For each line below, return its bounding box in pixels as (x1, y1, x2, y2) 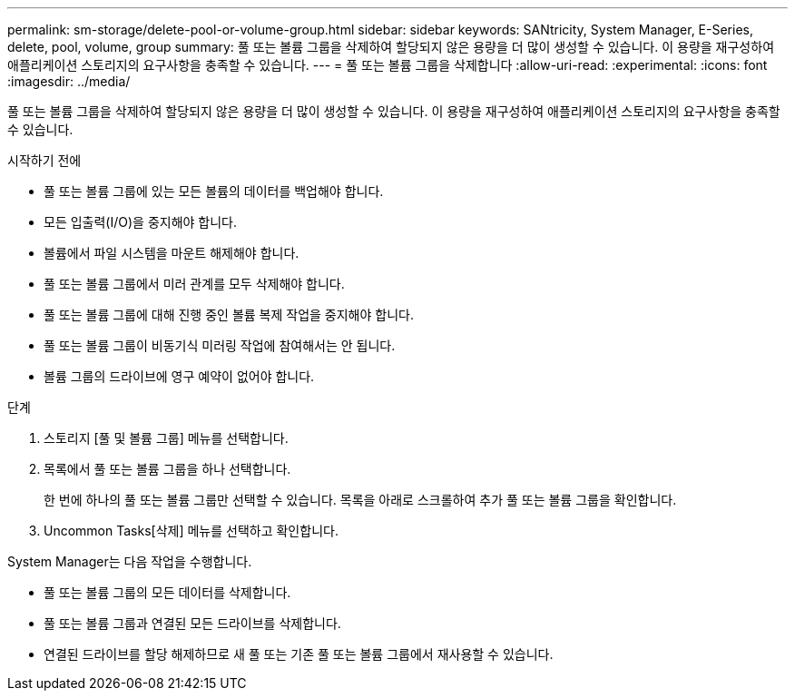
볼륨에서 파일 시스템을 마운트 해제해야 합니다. (44, 245, 299, 261)
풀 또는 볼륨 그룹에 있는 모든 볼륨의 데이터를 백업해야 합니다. (44, 183, 384, 199)
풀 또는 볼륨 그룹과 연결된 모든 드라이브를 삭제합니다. (44, 615, 341, 631)
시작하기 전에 (7, 152, 82, 168)
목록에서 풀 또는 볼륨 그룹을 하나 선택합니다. (44, 461, 291, 477)
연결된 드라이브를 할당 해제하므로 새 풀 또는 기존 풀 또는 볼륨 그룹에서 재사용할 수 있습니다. (44, 646, 554, 662)
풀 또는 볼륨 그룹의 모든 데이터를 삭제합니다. (44, 585, 291, 600)
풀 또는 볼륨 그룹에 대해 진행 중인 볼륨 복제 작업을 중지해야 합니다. (44, 307, 414, 322)
